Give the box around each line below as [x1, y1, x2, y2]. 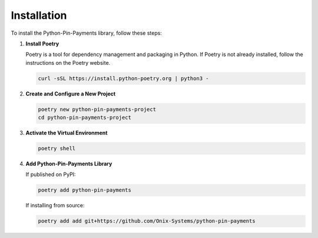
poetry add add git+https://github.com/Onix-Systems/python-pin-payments [38, 218, 256, 224]
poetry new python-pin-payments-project [38, 106, 156, 113]
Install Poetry [25, 40, 59, 47]
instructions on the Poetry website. [25, 59, 111, 66]
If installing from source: [25, 202, 85, 209]
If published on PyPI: [25, 171, 76, 178]
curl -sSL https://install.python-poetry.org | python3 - [38, 75, 209, 82]
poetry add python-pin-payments [38, 187, 132, 194]
